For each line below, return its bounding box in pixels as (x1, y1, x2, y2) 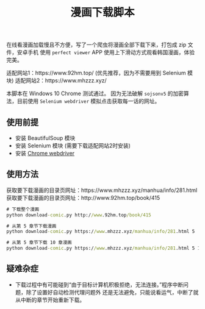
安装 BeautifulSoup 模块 (15, 135, 76, 141)
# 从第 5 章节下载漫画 (6, 223, 57, 229)
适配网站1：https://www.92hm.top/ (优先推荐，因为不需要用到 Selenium (6, 69, 186, 77)
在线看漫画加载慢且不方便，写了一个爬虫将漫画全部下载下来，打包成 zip (6, 41, 187, 49)
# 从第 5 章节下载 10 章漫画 (6, 240, 72, 246)
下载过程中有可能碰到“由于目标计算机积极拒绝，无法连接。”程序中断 (15, 281, 184, 288)
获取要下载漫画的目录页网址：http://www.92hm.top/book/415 (6, 194, 160, 201)
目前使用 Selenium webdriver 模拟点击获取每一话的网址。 (16, 98, 160, 105)
